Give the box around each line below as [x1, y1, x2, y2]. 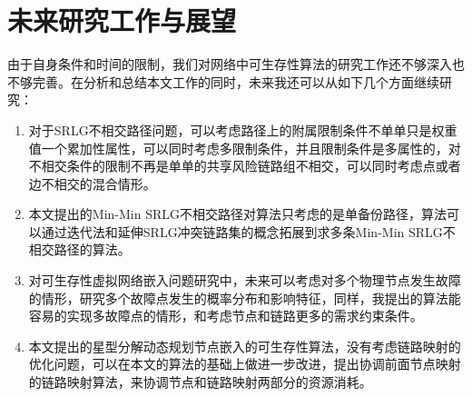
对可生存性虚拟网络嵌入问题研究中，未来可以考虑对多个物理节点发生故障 [28, 271, 461, 290]
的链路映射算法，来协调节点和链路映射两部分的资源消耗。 [28, 372, 372, 392]
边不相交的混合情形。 [28, 174, 156, 193]
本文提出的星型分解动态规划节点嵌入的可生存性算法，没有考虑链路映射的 [28, 336, 461, 355]
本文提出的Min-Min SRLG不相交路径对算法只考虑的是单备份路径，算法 [28, 204, 447, 223]
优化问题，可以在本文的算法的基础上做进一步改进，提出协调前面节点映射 [28, 354, 461, 373]
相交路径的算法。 [28, 240, 131, 259]
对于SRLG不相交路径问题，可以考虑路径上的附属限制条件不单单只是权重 [28, 120, 457, 139]
